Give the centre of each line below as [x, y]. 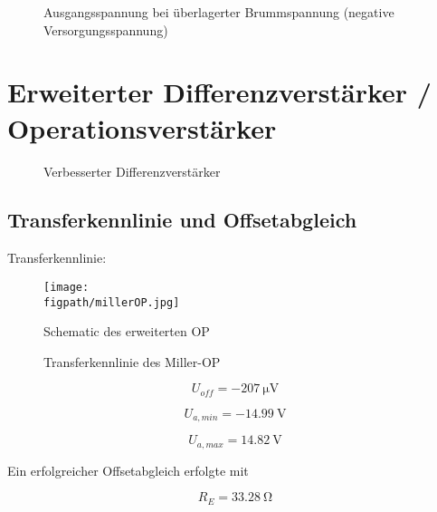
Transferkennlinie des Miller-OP [132, 361]
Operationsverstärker [142, 127]
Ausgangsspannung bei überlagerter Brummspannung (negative [219, 12]
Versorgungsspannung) [106, 29]
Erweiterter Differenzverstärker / [219, 92]
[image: [66, 287]
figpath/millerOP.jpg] [112, 302]
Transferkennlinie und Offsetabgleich [182, 220]
